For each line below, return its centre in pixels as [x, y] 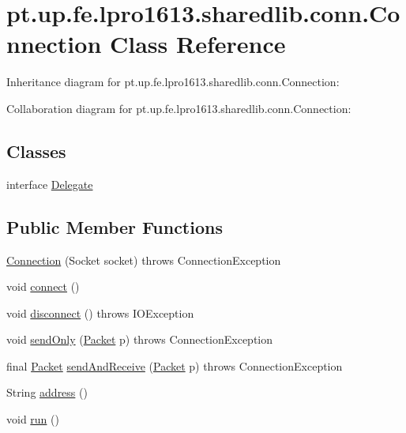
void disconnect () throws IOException [100, 313]
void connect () [43, 286]
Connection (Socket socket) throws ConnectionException [144, 260]
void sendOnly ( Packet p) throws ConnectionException [140, 339]
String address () [47, 392]
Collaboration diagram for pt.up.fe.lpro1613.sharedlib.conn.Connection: [179, 108]
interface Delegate [50, 184]
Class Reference [198, 44]
